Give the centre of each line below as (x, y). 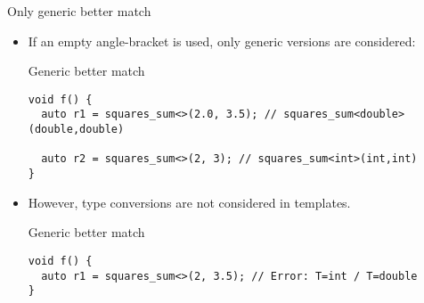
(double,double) (76, 130)
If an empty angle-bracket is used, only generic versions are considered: (222, 41)
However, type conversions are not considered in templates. (189, 202)
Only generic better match (79, 11)
